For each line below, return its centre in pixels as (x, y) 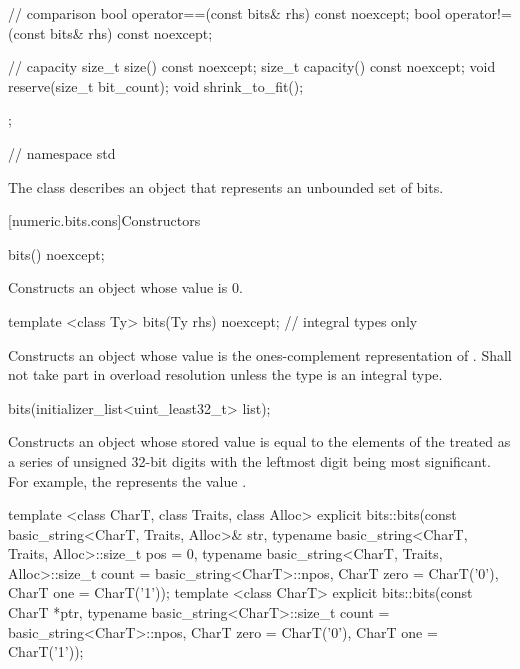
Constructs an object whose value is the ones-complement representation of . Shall (260, 354)
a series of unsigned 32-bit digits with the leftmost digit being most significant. (249, 460)
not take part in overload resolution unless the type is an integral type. (225, 374)
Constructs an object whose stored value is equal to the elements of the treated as (259, 441)
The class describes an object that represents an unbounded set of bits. (226, 186)
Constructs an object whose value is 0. (125, 287)
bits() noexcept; (56, 253)
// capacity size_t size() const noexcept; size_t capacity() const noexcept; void (252, 66)
